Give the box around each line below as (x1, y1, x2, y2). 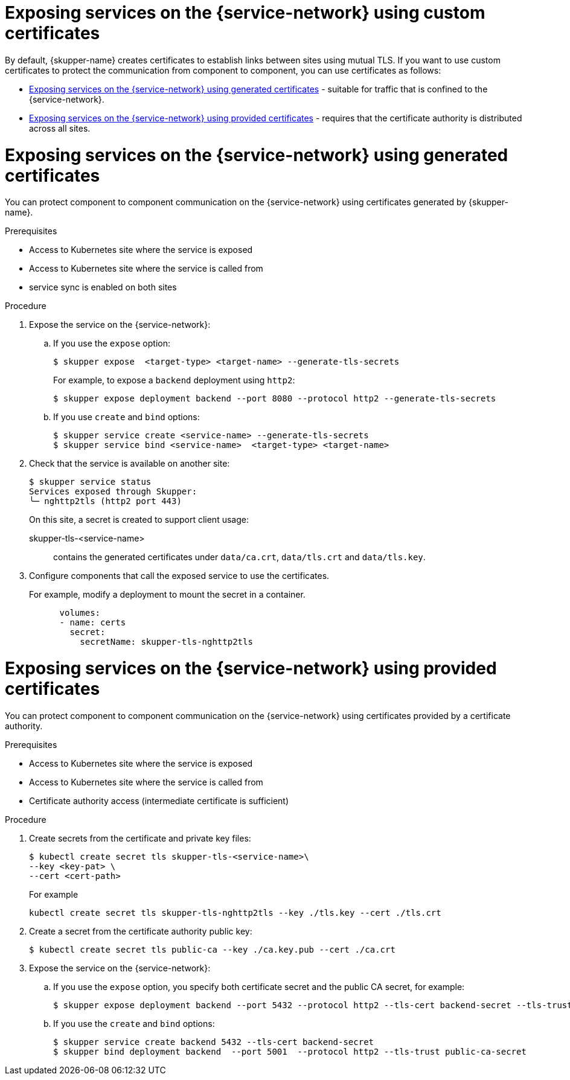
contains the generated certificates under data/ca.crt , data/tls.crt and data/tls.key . (53, 552, 426, 563)
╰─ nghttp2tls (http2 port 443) (29, 496, 182, 506)
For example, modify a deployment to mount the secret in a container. (29, 589, 306, 600)
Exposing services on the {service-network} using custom (5, 2, 485, 23)
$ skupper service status (29, 477, 152, 487)
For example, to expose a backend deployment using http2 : (53, 375, 295, 386)
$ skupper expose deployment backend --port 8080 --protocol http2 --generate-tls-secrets (53, 394, 496, 404)
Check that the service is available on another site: (29, 458, 230, 469)
